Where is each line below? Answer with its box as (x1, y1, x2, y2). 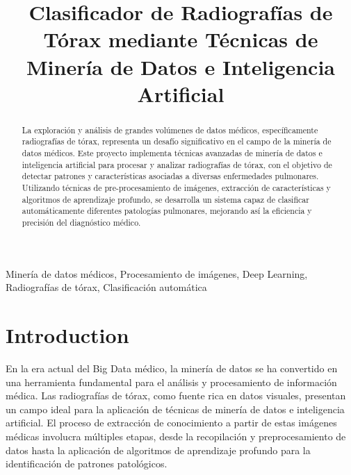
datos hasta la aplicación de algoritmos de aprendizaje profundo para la (6, 442, 311, 457)
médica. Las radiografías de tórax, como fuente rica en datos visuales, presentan (6, 388, 346, 403)
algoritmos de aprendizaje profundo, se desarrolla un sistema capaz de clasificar (22, 193, 309, 205)
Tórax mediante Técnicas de (43, 25, 318, 53)
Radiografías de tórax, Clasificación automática (6, 280, 207, 294)
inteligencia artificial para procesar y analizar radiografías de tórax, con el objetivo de (22, 158, 332, 170)
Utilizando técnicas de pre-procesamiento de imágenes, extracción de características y (22, 182, 331, 194)
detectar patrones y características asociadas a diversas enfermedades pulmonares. (22, 170, 319, 182)
